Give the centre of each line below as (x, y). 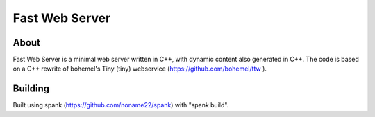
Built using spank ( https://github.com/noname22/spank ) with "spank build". (121, 105)
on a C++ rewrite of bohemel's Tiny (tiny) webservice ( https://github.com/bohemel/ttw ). (140, 69)
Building (31, 89)
